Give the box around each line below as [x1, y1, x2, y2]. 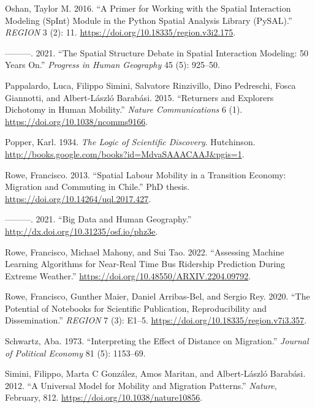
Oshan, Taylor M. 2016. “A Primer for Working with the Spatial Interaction [5, 2, 291, 14]
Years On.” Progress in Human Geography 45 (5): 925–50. [5, 58, 220, 71]
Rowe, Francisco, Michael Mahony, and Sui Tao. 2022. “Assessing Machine [5, 245, 284, 258]
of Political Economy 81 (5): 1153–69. [5, 346, 146, 359]
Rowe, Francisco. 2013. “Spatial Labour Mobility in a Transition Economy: [5, 168, 286, 181]
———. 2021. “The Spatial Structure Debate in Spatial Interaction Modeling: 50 [5, 46, 309, 59]
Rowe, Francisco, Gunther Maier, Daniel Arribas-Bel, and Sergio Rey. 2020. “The [5, 290, 310, 303]
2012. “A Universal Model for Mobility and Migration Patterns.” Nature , [5, 379, 277, 391]
